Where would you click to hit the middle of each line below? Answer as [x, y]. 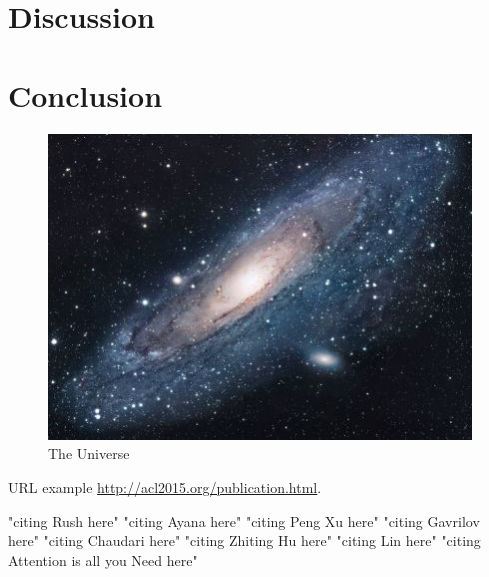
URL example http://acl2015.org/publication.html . [165, 486]
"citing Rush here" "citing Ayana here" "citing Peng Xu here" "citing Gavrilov [244, 520]
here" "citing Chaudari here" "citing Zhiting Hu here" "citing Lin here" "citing [244, 540]
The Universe [89, 453]
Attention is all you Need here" [103, 559]
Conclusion [85, 94]
